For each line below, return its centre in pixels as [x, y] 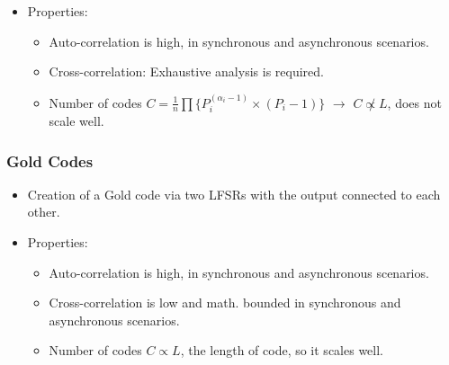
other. [44, 212]
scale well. [76, 121]
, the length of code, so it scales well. [282, 350]
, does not [414, 102]
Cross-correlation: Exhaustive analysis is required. [186, 71]
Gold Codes [50, 160]
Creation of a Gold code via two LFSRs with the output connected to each [234, 194]
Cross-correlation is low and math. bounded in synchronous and [225, 303]
